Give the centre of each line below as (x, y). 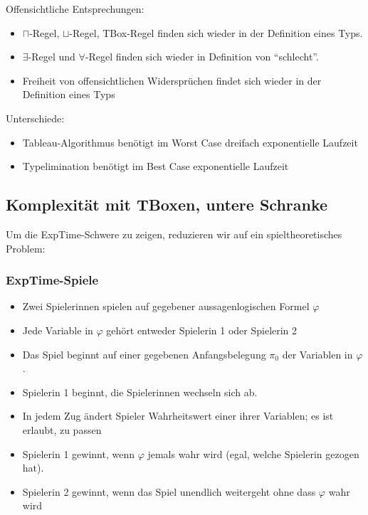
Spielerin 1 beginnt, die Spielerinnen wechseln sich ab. (140, 392)
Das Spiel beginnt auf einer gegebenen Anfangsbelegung (144, 354)
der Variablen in (317, 354)
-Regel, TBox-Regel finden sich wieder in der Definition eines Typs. (216, 32)
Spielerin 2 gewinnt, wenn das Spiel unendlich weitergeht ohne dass (169, 491)
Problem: (26, 248)
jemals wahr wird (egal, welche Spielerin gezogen (253, 453)
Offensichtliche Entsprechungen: (75, 9)
